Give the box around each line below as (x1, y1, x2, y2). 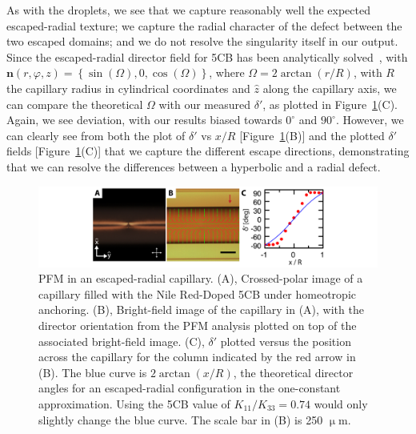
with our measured (158, 95, 251, 112)
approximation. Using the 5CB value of (38, 395, 230, 412)
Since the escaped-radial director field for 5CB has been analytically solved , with (6, 48, 408, 65)
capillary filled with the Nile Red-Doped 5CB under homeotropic (38, 285, 356, 302)
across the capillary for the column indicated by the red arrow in (38, 348, 356, 365)
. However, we (335, 111, 404, 128)
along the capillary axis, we (262, 79, 397, 96)
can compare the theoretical (6, 95, 143, 112)
